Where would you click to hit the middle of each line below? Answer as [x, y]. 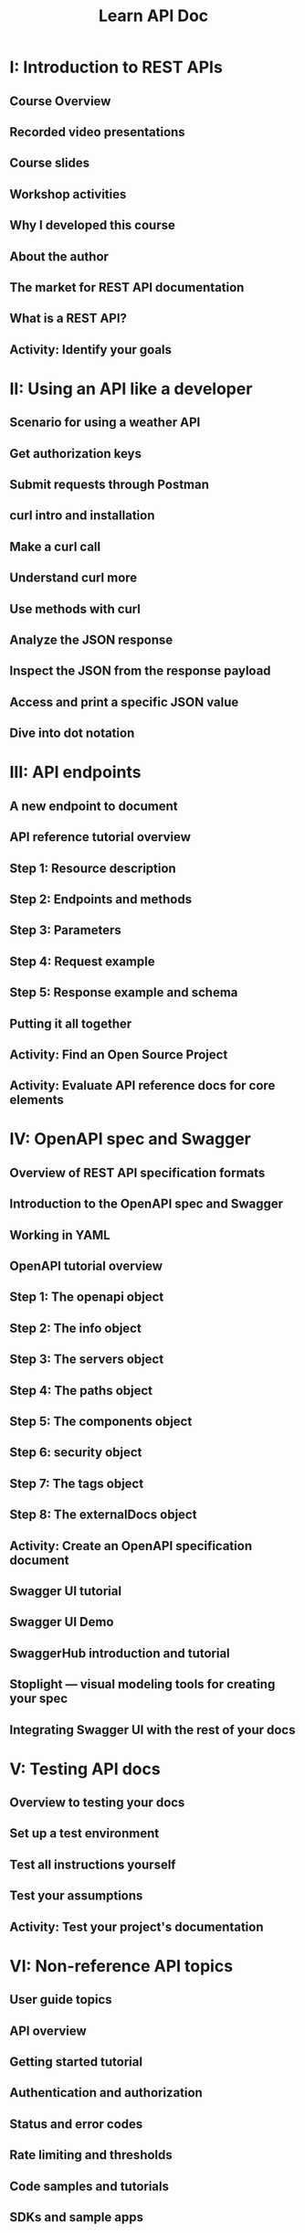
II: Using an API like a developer [131, 388]
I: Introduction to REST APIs [116, 67]
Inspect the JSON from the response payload [140, 671]
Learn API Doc [153, 16]
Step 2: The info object [75, 1328]
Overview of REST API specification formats [137, 1172]
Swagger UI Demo [62, 1622]
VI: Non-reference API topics [121, 1966]
